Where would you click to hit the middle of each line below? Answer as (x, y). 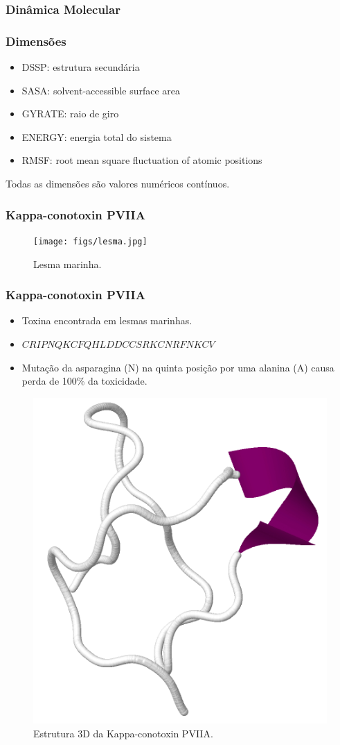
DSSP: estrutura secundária (81, 67)
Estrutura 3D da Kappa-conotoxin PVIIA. (123, 733)
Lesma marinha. (68, 263)
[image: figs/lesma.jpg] (90, 241)
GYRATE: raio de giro (70, 114)
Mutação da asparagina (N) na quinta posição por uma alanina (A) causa (178, 367)
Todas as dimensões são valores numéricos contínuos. (118, 184)
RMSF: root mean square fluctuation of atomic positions (142, 160)
